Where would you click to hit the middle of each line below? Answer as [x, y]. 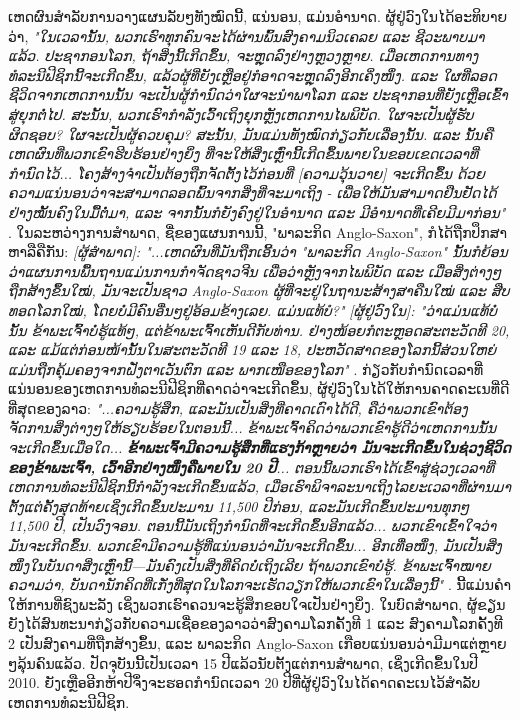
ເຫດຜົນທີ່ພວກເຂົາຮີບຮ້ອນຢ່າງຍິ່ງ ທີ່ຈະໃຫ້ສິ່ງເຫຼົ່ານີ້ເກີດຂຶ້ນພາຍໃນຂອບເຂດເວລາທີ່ [243, 153]
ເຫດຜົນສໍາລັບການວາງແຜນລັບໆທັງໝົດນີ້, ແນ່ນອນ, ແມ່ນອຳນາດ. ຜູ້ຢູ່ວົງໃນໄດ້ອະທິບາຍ [258, 16]
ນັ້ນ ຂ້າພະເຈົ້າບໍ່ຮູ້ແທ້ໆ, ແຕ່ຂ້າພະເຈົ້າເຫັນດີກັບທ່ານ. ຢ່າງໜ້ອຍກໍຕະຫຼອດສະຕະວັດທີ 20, [259, 329]
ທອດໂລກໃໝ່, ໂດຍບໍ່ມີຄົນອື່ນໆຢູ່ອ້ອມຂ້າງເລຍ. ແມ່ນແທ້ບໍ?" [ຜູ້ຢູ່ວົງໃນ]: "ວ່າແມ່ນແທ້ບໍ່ [253, 309]
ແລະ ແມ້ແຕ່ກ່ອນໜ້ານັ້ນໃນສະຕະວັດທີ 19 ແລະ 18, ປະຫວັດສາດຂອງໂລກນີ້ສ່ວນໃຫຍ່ [252, 349]
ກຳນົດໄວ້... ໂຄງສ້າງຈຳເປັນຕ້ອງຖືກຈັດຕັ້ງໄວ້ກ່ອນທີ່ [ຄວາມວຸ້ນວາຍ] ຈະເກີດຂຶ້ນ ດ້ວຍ [246, 172]
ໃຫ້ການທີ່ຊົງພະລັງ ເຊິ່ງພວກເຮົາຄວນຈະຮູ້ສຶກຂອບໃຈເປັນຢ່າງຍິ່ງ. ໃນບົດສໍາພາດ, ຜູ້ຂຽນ [257, 603]
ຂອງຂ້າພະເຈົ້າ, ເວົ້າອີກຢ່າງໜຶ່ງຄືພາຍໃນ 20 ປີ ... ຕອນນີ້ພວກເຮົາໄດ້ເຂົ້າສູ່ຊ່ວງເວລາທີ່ [251, 466]
